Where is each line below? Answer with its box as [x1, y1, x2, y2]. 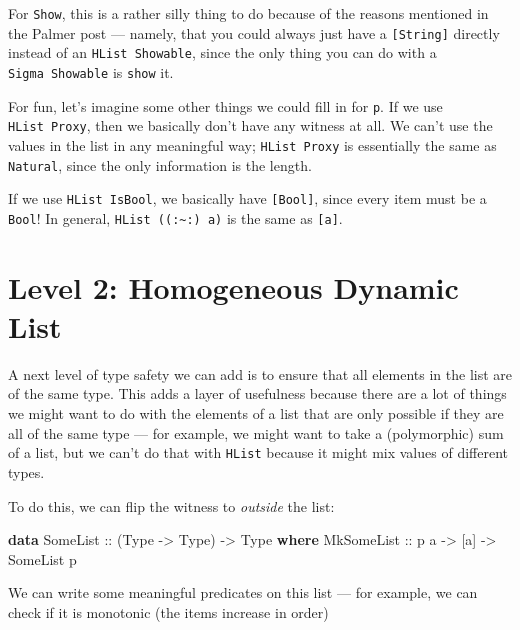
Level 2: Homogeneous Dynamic [8, 266, 459, 307]
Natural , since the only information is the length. [8, 154, 312, 175]
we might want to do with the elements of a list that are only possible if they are [8, 403, 504, 424]
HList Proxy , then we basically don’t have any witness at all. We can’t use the [8, 115, 493, 136]
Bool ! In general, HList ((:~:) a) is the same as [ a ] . [8, 207, 343, 228]
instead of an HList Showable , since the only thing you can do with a [8, 42, 437, 63]
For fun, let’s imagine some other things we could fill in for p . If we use [8, 95, 443, 116]
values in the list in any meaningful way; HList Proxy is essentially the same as [8, 134, 497, 155]
